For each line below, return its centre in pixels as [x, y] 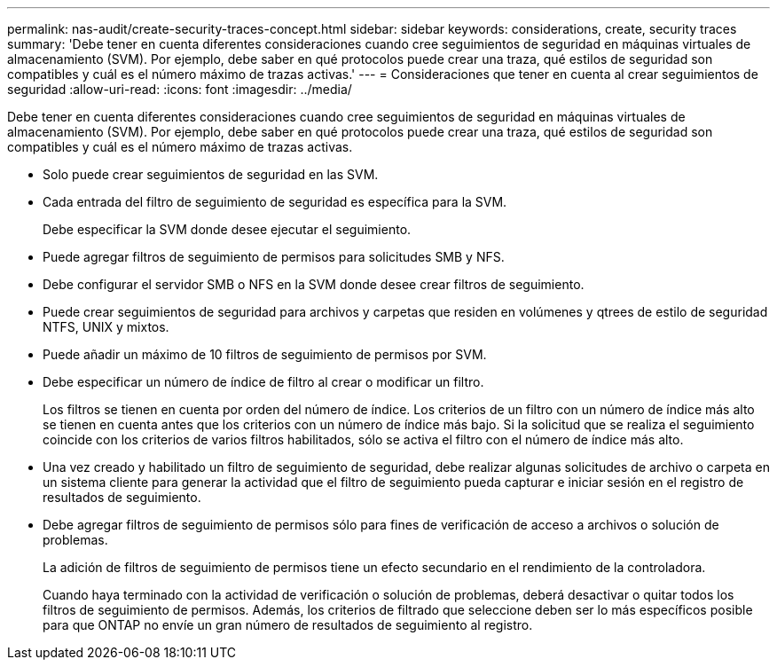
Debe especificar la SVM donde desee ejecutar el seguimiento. [227, 229]
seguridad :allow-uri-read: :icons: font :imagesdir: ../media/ [180, 89]
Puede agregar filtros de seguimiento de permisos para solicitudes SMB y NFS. [274, 257]
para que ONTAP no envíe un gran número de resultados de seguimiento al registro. [288, 625]
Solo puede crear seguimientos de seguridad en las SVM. [211, 174]
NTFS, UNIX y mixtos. [106, 327]
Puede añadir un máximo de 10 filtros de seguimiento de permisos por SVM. [265, 354]
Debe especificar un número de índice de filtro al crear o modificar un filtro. [263, 382]
